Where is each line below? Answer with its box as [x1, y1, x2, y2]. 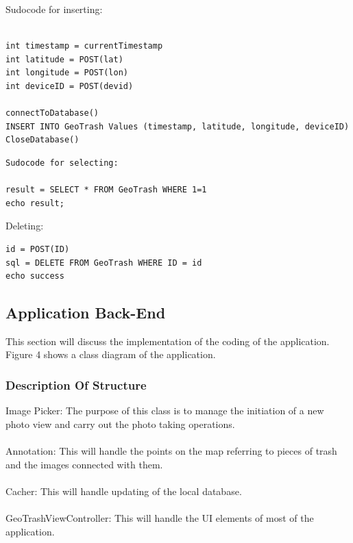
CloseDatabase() [5, 135, 80, 145]
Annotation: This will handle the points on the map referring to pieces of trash [5, 444, 337, 458]
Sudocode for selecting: [5, 157, 119, 168]
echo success [5, 271, 64, 281]
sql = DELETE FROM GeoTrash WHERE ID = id [5, 257, 202, 268]
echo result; [5, 198, 64, 208]
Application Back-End [5, 302, 166, 323]
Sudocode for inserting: [5, 2, 103, 16]
